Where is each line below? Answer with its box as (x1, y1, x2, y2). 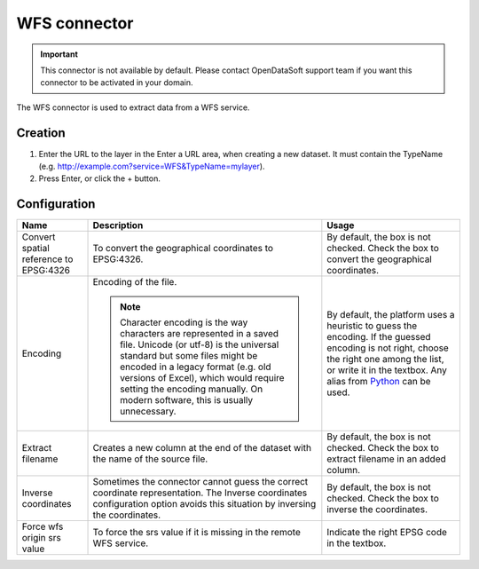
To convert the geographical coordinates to (92, 242, 274, 255)
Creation (16, 125, 66, 140)
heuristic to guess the (326, 320, 418, 332)
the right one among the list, (326, 353, 444, 366)
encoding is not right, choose (326, 342, 450, 354)
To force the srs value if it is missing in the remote (92, 526, 301, 539)
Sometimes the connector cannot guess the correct (92, 476, 309, 488)
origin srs (21, 532, 61, 544)
